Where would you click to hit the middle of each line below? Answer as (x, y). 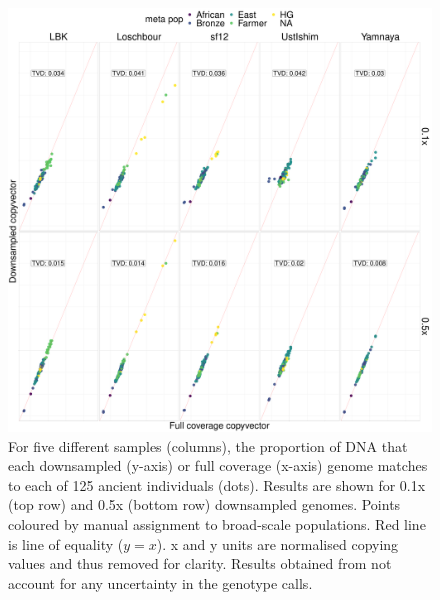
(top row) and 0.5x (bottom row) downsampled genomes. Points (204, 504)
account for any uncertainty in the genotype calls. (160, 582)
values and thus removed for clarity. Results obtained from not (200, 563)
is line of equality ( (66, 543)
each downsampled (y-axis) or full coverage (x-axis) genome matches (218, 465)
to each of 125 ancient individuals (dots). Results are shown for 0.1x (217, 484)
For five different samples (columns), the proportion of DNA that (208, 445)
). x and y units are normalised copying (277, 543)
